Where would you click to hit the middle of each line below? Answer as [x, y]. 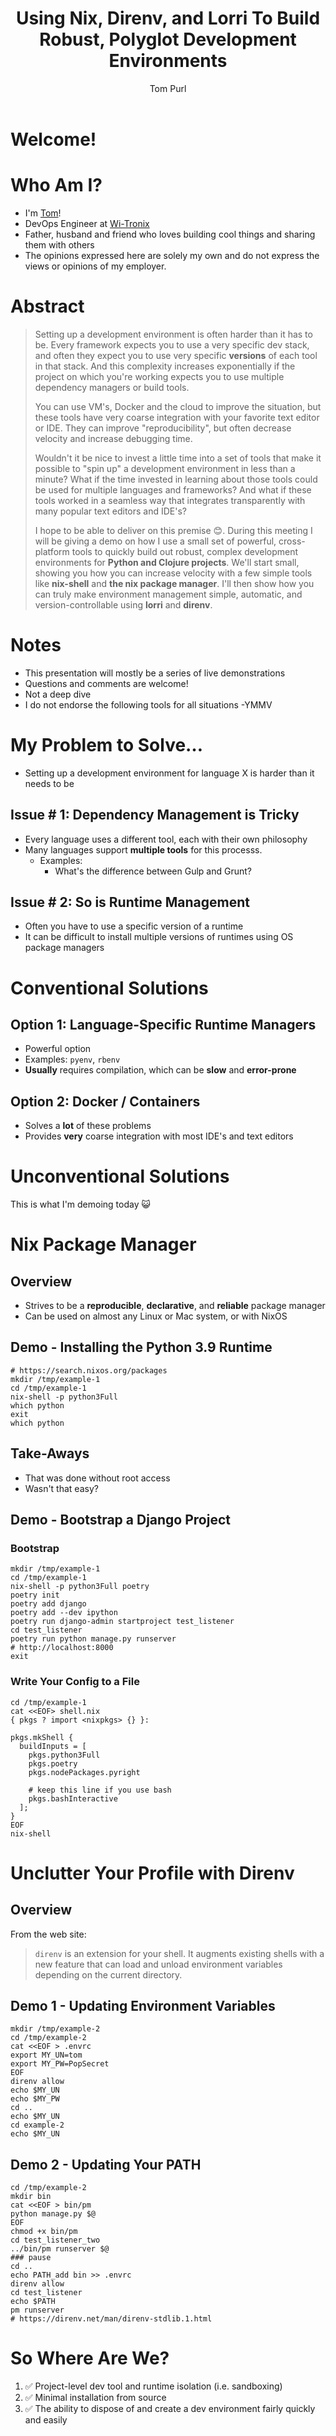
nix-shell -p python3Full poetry [80, 1587]
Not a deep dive [58, 694]
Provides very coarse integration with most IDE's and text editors [159, 1136]
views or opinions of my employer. [95, 266]
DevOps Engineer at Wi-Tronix [87, 223]
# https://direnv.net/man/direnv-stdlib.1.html [111, 2319]
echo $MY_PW [35, 2099]
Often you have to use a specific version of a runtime [134, 926]
